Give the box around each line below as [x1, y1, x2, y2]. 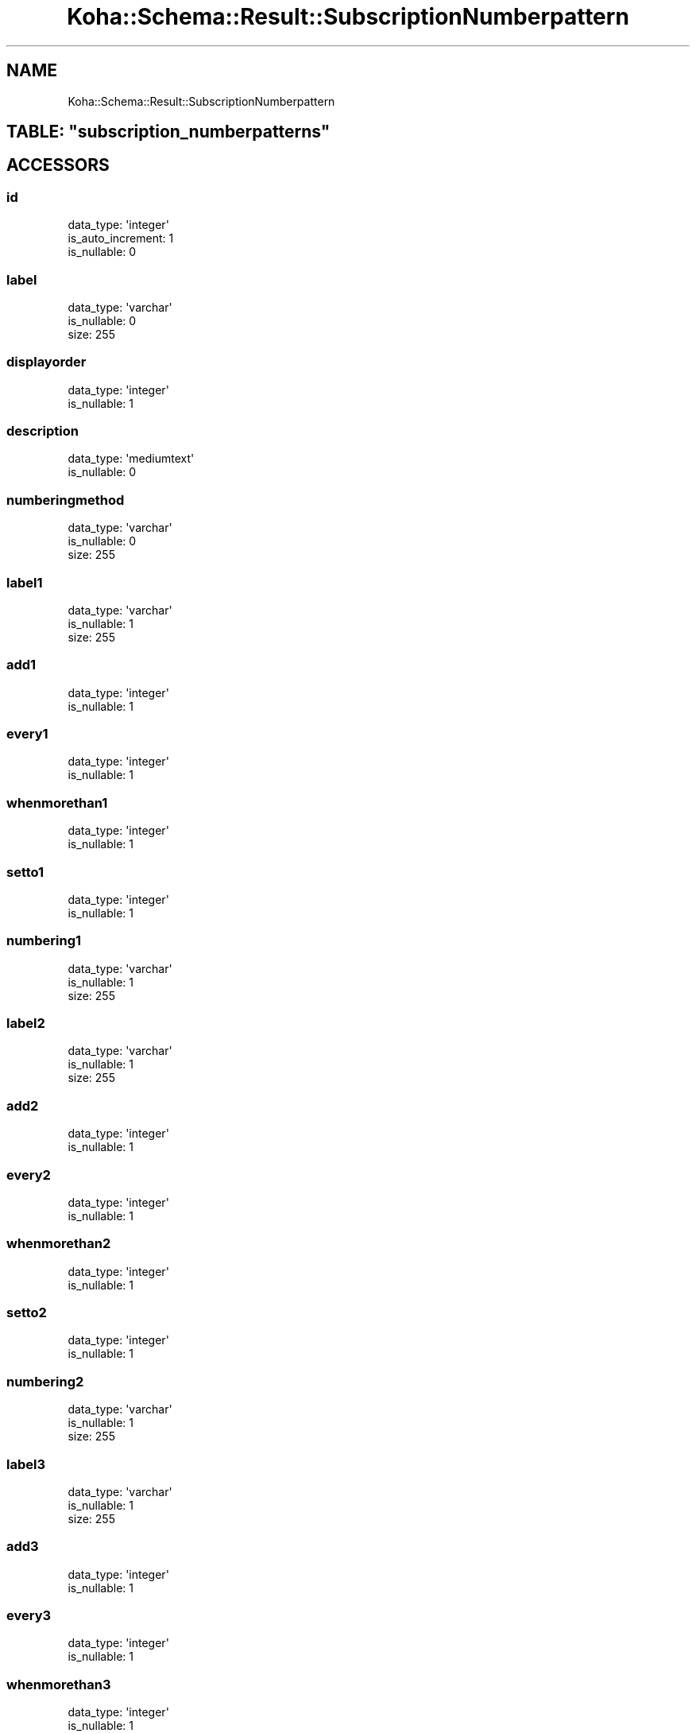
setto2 [6, 1305, 47, 1321]
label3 [6, 1456, 45, 1472]
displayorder [6, 354, 87, 370]
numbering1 [6, 932, 82, 949]
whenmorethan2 [6, 1235, 111, 1252]
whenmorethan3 [6, 1676, 111, 1692]
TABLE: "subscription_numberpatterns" [6, 122, 331, 142]
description [6, 423, 79, 440]
